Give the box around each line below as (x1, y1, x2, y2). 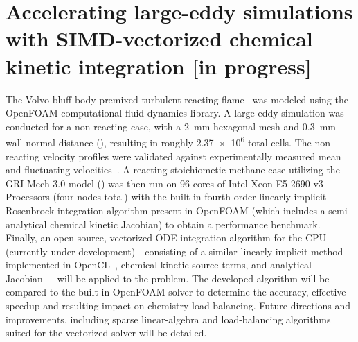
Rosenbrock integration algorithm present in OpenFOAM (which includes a (6, 203, 325, 217)
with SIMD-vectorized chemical (6, 24, 313, 53)
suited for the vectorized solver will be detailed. (6, 325, 207, 340)
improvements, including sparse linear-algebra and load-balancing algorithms (6, 311, 331, 326)
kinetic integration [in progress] (6, 51, 312, 80)
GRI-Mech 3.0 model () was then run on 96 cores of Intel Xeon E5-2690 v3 (6, 176, 323, 190)
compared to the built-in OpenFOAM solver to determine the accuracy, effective (6, 284, 346, 299)
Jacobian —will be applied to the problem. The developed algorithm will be (6, 271, 330, 285)
